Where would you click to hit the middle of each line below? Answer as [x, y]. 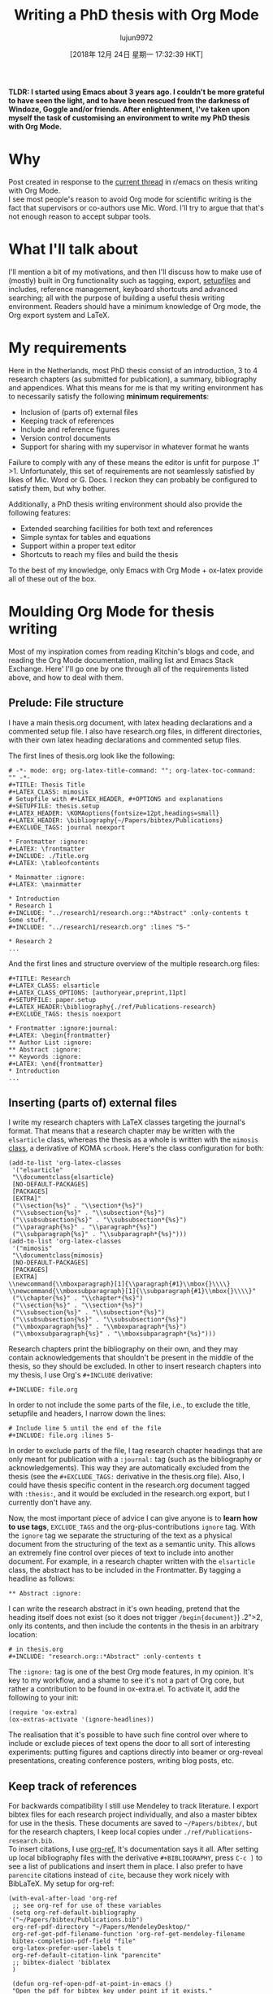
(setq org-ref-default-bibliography [74, 1913]
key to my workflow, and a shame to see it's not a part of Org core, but [127, 1680]
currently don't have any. [50, 1503]
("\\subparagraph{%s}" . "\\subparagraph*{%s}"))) [99, 1234]
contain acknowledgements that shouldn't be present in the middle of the [131, 1358]
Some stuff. [28, 920]
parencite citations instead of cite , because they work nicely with [119, 1875]
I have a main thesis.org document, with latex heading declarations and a [131, 722]
